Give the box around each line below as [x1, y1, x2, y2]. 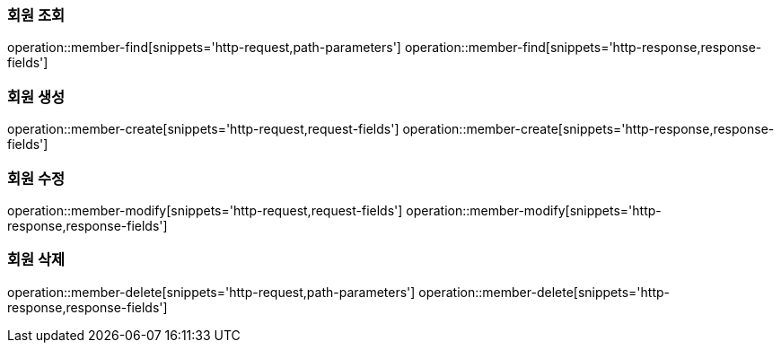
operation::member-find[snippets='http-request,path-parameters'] [7, 39, 401, 56]
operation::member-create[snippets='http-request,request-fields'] [7, 121, 399, 137]
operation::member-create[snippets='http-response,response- [402, 121, 775, 137]
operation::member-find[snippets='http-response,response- [404, 39, 762, 56]
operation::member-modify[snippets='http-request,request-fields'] [7, 202, 403, 218]
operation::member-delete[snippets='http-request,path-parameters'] [7, 284, 416, 300]
